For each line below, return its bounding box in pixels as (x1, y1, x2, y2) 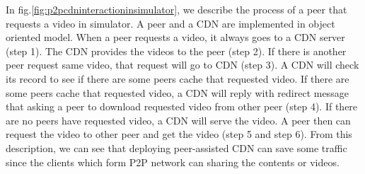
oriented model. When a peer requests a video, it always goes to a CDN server (6, 30, 345, 45)
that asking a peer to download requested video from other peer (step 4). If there (6, 99, 358, 114)
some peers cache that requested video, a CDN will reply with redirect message (6, 85, 349, 100)
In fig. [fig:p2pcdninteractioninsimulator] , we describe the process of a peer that (6, 2, 347, 16)
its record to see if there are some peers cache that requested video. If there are (6, 71, 349, 86)
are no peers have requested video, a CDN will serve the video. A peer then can (6, 112, 351, 127)
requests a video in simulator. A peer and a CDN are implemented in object (6, 16, 335, 30)
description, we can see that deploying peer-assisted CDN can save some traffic (6, 140, 347, 155)
